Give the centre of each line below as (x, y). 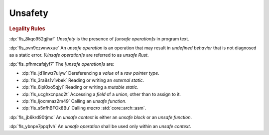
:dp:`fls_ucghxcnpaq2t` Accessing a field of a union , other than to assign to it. (101, 94)
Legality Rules (27, 28)
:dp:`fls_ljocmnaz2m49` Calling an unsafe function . (74, 101)
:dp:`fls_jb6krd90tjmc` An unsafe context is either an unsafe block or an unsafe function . (100, 117)
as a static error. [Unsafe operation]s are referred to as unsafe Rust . (79, 55)
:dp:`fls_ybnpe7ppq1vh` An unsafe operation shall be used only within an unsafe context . (100, 127)
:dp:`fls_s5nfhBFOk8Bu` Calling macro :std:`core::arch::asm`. (84, 108)
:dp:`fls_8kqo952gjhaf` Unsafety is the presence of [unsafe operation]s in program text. (99, 39)
